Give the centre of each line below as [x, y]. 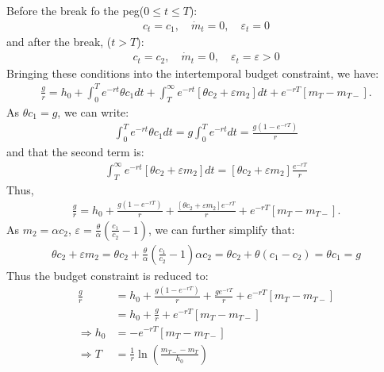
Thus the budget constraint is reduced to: [108, 275]
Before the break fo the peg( [75, 10]
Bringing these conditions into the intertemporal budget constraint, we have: [193, 73]
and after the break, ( [59, 42]
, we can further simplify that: [221, 229]
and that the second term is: [75, 152]
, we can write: [93, 111]
